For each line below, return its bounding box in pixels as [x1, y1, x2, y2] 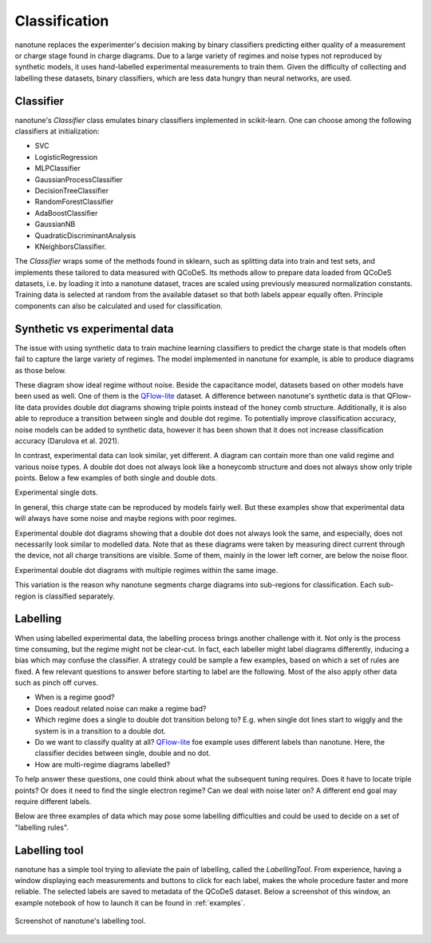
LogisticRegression [34, 152, 98, 161]
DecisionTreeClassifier [34, 185, 109, 195]
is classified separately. [37, 591, 115, 601]
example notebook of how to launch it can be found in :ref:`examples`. [14, 897, 246, 907]
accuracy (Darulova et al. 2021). [14, 436, 120, 445]
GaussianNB [34, 220, 76, 229]
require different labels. [14, 796, 92, 806]
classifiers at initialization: [14, 126, 100, 136]
